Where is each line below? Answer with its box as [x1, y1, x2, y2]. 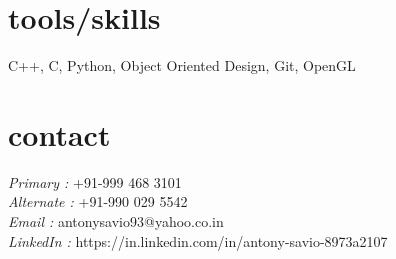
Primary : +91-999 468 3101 [8, 171, 182, 192]
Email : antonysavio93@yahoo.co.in [8, 211, 224, 232]
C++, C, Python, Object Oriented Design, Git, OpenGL [8, 55, 356, 76]
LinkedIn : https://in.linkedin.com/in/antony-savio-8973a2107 [8, 230, 388, 251]
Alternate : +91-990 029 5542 [8, 191, 188, 212]
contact [8, 113, 111, 154]
